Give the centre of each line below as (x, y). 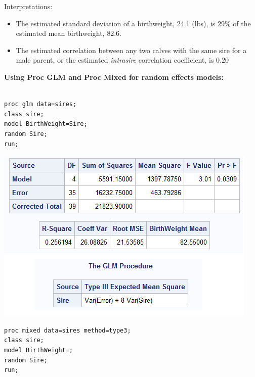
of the (242, 23)
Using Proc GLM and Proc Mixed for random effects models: (114, 77)
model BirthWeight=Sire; (46, 124)
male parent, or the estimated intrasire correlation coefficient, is (115, 60)
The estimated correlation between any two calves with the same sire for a (131, 50)
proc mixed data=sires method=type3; (68, 330)
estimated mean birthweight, (60, 33)
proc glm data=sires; (40, 104)
